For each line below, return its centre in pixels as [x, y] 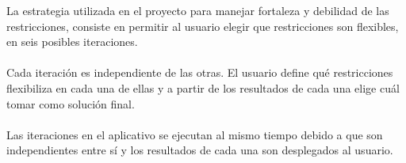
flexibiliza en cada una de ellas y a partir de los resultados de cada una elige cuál [203, 87]
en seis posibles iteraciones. [72, 42]
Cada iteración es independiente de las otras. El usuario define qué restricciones [200, 72]
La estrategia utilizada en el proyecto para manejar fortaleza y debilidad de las [198, 10]
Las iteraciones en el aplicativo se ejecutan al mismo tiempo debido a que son [195, 134]
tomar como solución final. [71, 103]
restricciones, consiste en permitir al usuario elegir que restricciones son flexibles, [203, 26]
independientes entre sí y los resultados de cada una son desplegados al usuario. [200, 150]
